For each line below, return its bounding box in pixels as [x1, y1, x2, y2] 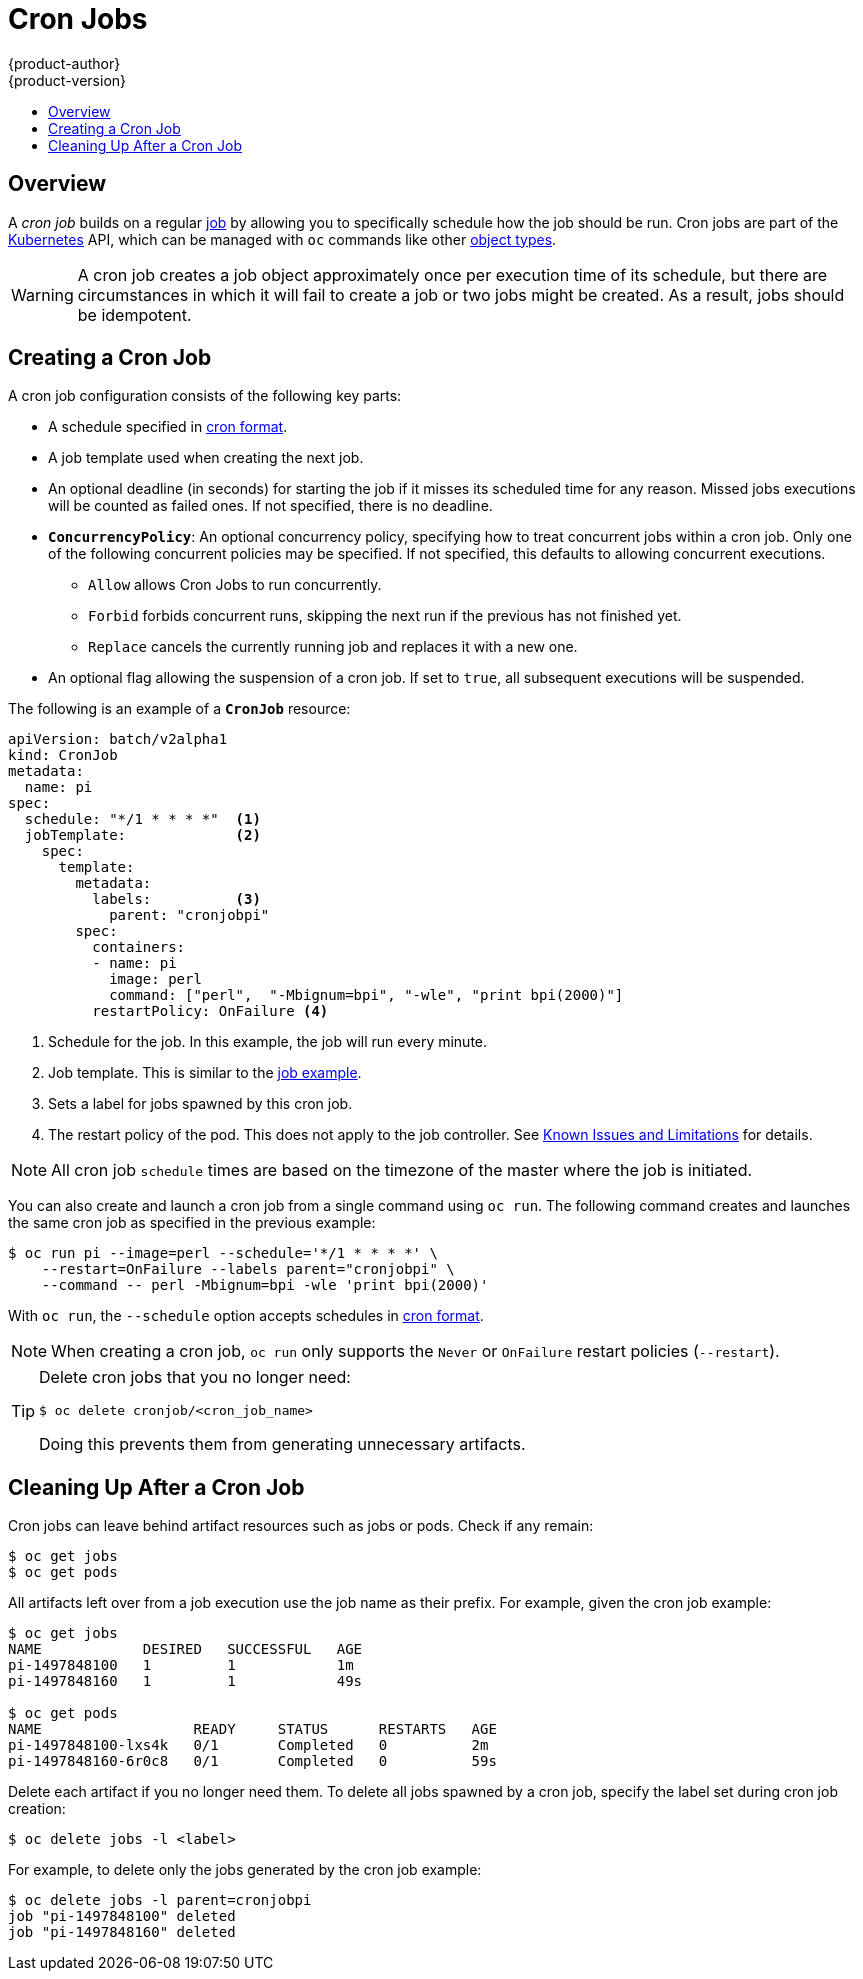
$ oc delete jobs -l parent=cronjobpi [8, 1892, 312, 1909]
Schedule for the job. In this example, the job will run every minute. [48, 1033, 488, 1051]
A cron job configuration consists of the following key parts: [8, 387, 402, 405]
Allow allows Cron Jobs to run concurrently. [88, 576, 382, 594]
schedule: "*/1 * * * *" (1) [24, 811, 261, 828]
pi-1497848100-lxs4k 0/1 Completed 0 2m [8, 1737, 489, 1754]
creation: [8, 1800, 66, 1818]
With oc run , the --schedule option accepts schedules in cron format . [8, 1307, 484, 1325]
